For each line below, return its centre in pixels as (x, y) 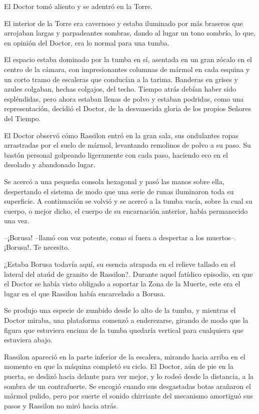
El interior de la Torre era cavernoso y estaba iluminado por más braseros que (123, 23)
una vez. (17, 221)
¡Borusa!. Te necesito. (37, 247)
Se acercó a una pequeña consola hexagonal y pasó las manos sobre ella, (114, 181)
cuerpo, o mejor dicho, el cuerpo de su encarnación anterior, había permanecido (126, 211)
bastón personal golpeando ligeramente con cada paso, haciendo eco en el (116, 154)
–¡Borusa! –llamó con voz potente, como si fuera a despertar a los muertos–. (120, 237)
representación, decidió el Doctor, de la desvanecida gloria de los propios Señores (127, 108)
